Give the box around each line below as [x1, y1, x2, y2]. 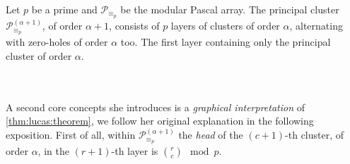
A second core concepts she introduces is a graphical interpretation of [6, 99, 305, 114]
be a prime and [31, 2, 98, 16]
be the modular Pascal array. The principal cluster [120, 2, 339, 16]
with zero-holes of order [6, 34, 108, 49]
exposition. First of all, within [6, 127, 136, 142]
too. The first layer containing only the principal [120, 34, 331, 49]
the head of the [178, 127, 243, 142]
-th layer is [111, 144, 158, 158]
